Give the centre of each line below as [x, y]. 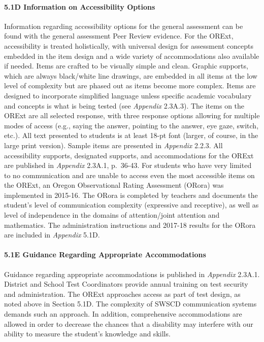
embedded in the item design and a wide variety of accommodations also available [132, 56]
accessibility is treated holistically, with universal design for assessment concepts [129, 45]
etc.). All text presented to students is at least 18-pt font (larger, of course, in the [131, 135]
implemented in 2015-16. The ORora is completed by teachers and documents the [131, 195]
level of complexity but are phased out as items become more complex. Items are [130, 85]
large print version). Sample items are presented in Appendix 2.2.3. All [113, 145]
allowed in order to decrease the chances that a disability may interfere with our [129, 323]
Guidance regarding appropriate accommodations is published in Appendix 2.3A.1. [132, 274]
